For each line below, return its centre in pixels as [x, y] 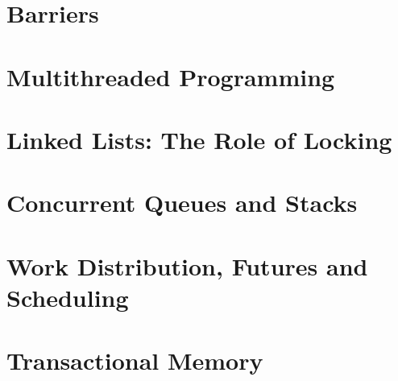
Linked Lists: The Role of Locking [199, 139]
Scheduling [68, 297]
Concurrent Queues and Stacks [182, 203]
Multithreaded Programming [171, 76]
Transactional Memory [135, 360]
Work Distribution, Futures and [187, 265]
